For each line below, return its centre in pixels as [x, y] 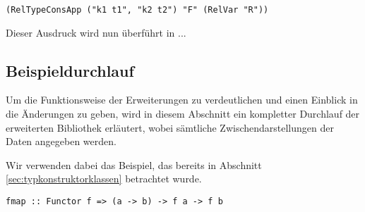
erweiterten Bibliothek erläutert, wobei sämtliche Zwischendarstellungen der [170, 127]
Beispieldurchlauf [70, 70]
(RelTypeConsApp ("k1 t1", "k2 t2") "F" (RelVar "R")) [137, 10]
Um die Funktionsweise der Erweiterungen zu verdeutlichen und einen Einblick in [182, 100]
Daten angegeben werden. [61, 141]
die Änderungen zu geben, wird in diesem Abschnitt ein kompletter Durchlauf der [183, 114]
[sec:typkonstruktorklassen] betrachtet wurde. [104, 179]
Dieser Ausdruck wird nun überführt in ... [96, 32]
